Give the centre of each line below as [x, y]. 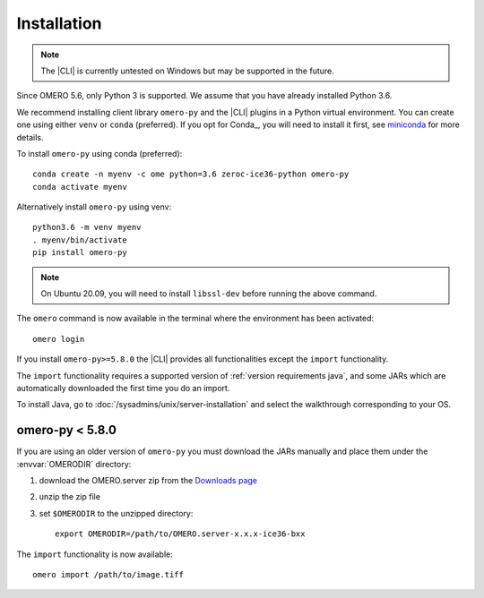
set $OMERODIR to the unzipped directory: [116, 513]
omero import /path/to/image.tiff [108, 574]
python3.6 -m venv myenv [87, 227]
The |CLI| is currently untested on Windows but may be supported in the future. [188, 71]
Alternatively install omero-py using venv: [94, 207]
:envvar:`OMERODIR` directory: [74, 464]
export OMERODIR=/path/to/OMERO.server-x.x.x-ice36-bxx [180, 534]
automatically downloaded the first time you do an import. [123, 388]
